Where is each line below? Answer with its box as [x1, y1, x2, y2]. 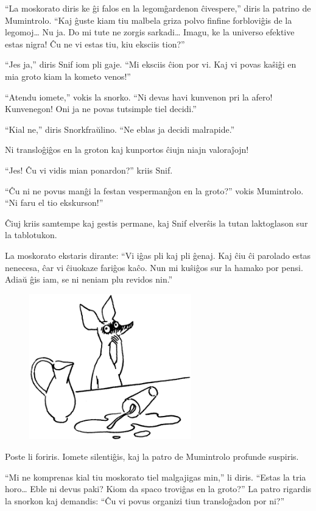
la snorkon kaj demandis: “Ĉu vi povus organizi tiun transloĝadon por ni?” [5, 494, 285, 507]
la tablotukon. [5, 228, 57, 241]
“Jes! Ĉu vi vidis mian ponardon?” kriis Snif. [5, 163, 173, 176]
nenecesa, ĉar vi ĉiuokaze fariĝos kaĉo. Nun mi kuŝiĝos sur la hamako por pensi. [5, 261, 303, 273]
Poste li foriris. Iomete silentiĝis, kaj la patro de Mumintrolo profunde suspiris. [5, 449, 299, 462]
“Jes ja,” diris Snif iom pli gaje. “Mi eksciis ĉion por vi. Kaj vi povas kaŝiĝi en [5, 58, 297, 71]
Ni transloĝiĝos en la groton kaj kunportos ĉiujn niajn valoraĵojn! [5, 143, 249, 156]
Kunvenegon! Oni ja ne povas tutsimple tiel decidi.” [5, 102, 197, 115]
